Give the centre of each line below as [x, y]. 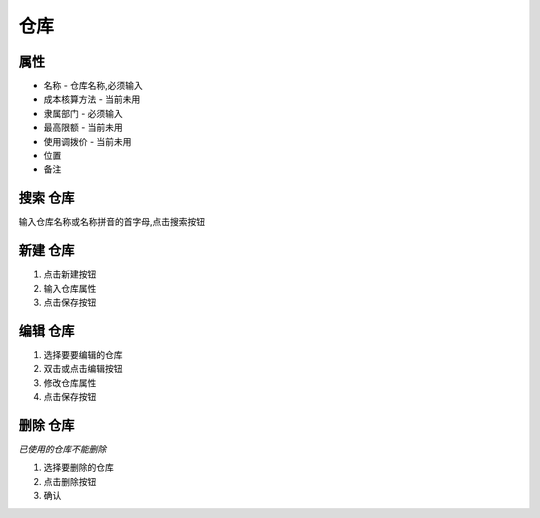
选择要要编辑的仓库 [83, 354]
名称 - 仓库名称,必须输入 [93, 86]
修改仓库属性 [70, 382]
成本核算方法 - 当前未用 [92, 99]
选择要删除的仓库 [78, 467]
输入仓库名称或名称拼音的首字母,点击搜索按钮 [112, 222]
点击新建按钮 [70, 274]
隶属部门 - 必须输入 [83, 113]
